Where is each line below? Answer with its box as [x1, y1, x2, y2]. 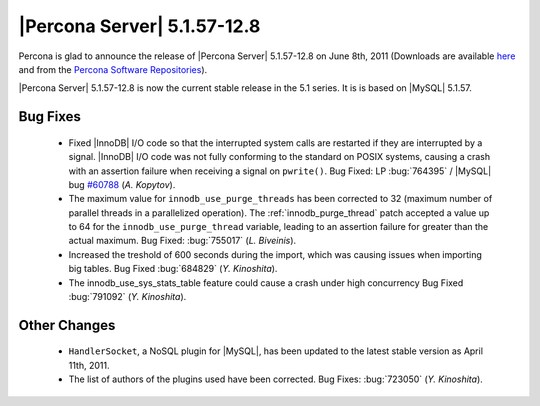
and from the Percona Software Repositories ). [18, 63, 208, 75]
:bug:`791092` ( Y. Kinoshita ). [68, 291, 187, 303]
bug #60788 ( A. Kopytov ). [68, 178, 176, 190]
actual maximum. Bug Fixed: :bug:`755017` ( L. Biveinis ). [68, 235, 297, 247]
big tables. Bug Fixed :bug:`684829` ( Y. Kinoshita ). [68, 263, 278, 275]
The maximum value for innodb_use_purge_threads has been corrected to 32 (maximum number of [68, 193, 493, 205]
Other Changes [18, 316, 116, 334]
